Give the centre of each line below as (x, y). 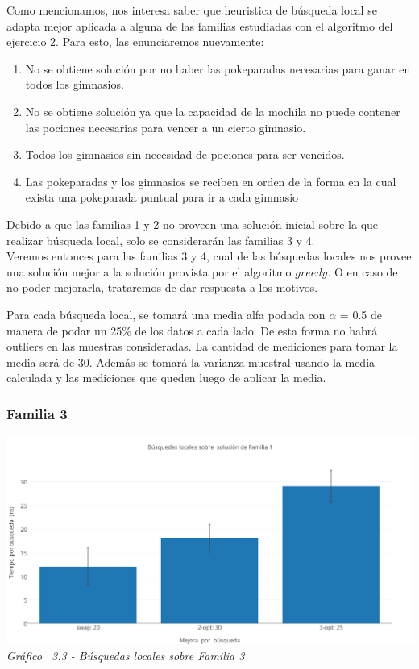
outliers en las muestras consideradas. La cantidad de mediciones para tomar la (202, 346)
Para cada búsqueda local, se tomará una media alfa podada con (166, 314)
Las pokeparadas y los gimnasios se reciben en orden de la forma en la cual (211, 181)
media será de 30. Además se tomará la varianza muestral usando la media (191, 362)
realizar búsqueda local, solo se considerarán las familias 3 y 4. (161, 240)
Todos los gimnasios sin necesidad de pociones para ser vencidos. (185, 154)
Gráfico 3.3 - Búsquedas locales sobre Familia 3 (126, 656)
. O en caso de (363, 271)
